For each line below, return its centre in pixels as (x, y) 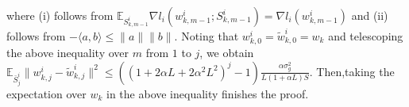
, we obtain (227, 53)
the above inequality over (68, 53)
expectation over (46, 93)
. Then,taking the (352, 71)
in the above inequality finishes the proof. (208, 93)
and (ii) (370, 15)
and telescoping (366, 35)
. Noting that (206, 35)
